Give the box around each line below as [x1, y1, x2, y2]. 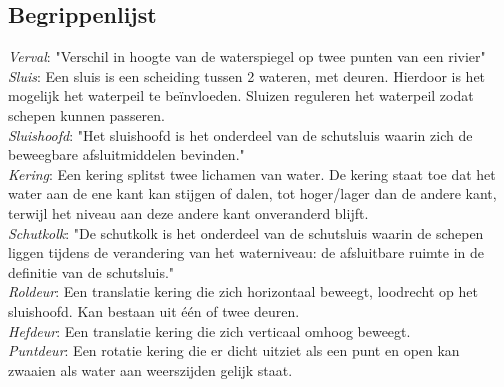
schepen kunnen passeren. [8, 104, 165, 125]
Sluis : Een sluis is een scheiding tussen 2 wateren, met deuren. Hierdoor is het [8, 65, 486, 86]
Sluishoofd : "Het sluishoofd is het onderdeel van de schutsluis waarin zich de [8, 124, 473, 145]
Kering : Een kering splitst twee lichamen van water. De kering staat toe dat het [8, 163, 496, 184]
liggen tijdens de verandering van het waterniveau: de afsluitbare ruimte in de [8, 242, 484, 263]
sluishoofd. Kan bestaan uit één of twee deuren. [8, 300, 300, 321]
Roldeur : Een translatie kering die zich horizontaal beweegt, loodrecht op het [8, 281, 479, 302]
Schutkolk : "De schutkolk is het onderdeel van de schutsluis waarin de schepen [8, 222, 484, 243]
